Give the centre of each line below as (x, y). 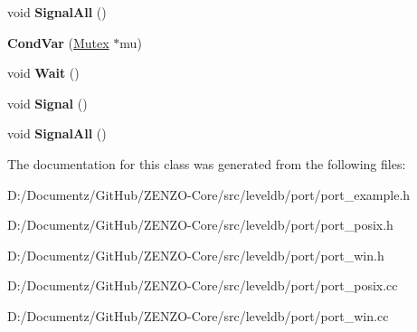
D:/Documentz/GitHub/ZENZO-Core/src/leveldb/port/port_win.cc (198, 315)
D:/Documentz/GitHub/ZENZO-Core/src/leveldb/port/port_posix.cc (203, 285)
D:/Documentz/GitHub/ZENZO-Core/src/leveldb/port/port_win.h (196, 255)
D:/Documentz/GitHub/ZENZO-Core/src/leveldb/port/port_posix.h (200, 225)
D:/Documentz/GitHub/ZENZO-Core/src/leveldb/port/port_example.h (209, 194)
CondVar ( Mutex (58, 42)
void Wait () (43, 73)
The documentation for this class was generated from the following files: (207, 163)
